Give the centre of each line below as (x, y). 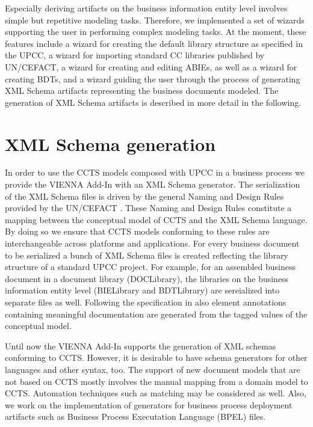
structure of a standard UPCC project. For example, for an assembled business (150, 267)
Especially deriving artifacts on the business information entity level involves (146, 8)
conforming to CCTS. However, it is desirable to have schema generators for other (156, 358)
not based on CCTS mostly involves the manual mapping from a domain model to (156, 381)
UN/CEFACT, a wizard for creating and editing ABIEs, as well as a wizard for (151, 66)
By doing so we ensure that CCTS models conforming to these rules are (137, 231)
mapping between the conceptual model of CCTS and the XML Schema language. (156, 219)
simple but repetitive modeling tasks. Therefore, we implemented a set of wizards (155, 20)
